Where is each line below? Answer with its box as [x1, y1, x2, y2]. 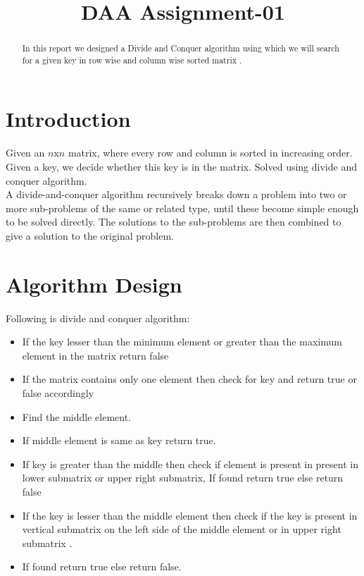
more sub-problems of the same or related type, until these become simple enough [6, 200, 359, 215]
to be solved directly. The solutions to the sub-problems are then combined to [6, 214, 341, 229]
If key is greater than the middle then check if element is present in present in [22, 456, 358, 471]
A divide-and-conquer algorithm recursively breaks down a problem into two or [6, 187, 347, 202]
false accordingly [22, 386, 94, 400]
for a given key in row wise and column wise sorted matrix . [22, 54, 242, 66]
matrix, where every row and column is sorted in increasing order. [68, 145, 353, 160]
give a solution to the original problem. [6, 228, 174, 243]
